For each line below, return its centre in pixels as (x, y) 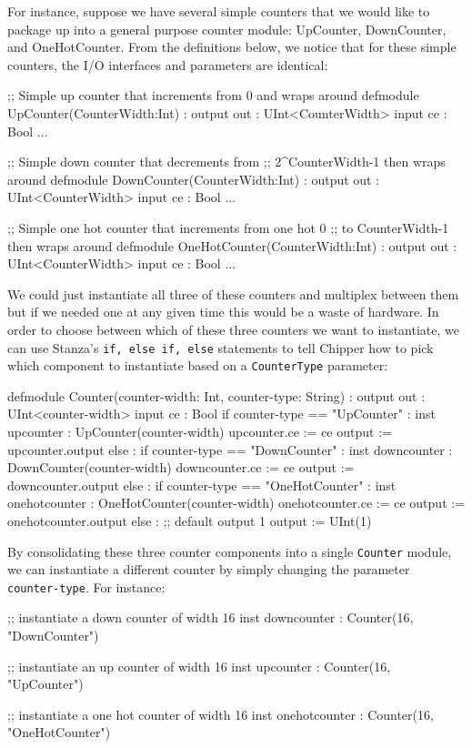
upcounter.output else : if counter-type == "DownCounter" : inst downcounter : (230, 449)
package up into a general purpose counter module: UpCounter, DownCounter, (227, 29)
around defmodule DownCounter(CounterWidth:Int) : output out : (194, 179)
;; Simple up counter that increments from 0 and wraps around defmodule (213, 95)
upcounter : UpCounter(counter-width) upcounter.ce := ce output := (200, 431)
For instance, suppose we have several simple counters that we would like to (219, 11)
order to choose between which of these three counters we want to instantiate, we (233, 329)
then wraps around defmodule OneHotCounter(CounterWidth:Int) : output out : (232, 245)
